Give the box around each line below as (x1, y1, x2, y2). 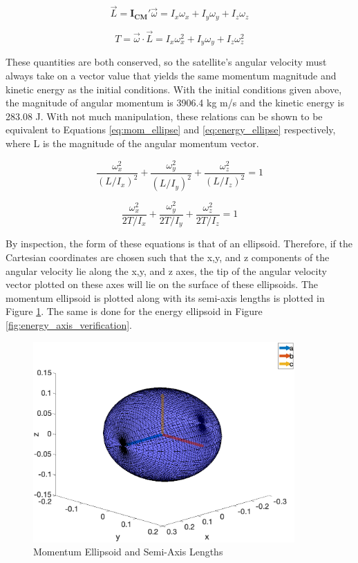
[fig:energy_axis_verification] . (6, 317, 132, 332)
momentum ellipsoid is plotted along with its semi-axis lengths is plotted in (6, 290, 325, 305)
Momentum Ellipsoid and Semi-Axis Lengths (33, 544, 223, 559)
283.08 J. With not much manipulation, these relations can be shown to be (6, 108, 323, 123)
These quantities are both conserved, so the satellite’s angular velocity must (6, 55, 327, 69)
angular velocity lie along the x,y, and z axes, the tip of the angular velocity (6, 263, 327, 278)
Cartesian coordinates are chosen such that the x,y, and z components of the (6, 250, 330, 265)
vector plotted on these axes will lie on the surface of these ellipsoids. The (6, 277, 318, 292)
